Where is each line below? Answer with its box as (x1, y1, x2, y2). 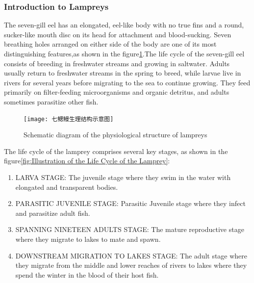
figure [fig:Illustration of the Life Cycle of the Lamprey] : (4, 155, 170, 166)
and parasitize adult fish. (15, 207, 90, 218)
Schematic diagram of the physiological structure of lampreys (24, 129, 207, 140)
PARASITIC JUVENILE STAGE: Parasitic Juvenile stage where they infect (15, 198, 246, 208)
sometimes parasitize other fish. (4, 96, 99, 106)
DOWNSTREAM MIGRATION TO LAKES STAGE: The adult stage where (15, 250, 248, 260)
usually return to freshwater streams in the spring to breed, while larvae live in (4, 68, 241, 78)
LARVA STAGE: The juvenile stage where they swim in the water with (15, 172, 231, 182)
